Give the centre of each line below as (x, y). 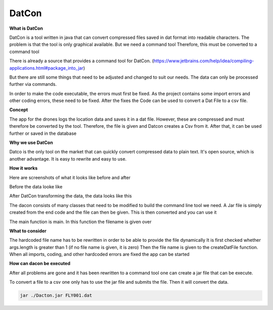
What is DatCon (26, 28)
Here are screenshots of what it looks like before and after (70, 177)
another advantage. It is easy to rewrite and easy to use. (68, 159)
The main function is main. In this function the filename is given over (80, 222)
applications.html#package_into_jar (46, 68)
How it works (24, 168)
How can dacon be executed (40, 264)
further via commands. (33, 84)
